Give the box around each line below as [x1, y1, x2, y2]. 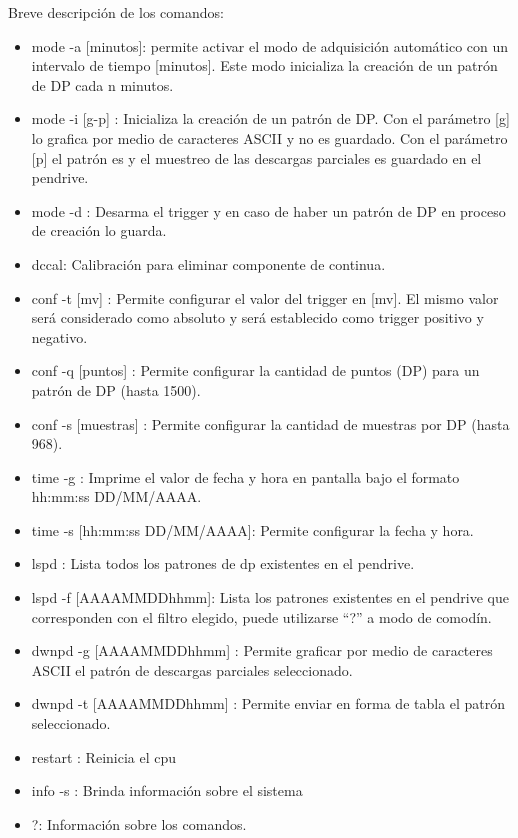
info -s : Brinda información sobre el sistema [31, 780, 303, 801]
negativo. [31, 326, 88, 347]
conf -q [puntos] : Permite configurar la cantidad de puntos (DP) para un [31, 360, 480, 381]
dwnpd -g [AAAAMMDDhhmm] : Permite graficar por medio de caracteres [31, 640, 493, 661]
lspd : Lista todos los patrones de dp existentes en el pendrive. [31, 553, 415, 574]
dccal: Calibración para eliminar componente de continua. [31, 253, 386, 274]
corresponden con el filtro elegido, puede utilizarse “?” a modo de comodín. [31, 606, 492, 627]
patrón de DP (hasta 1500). [31, 379, 201, 400]
